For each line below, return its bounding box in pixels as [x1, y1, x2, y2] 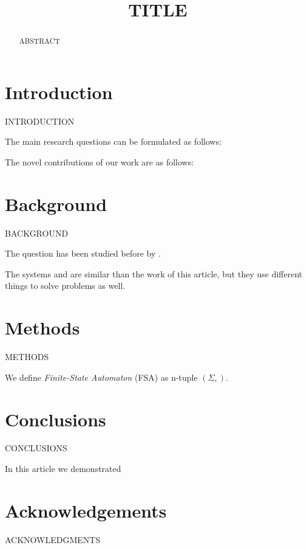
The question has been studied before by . [5, 247, 161, 260]
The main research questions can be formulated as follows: [5, 135, 222, 148]
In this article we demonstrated [5, 462, 121, 475]
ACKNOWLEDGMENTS [5, 533, 101, 546]
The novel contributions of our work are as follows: [5, 155, 194, 168]
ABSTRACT [19, 36, 60, 46]
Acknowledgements [5, 498, 167, 522]
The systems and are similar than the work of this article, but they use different [5, 267, 303, 280]
